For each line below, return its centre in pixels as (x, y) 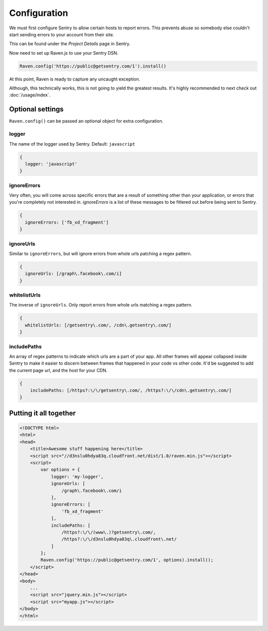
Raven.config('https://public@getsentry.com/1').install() (93, 66)
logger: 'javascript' (51, 164)
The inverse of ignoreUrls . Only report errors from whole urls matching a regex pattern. (101, 305)
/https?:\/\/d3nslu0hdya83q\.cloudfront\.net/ (119, 539)
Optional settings (36, 109)
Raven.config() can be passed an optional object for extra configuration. (86, 121)
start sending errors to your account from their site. (62, 34)
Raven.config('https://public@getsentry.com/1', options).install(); (127, 560)
